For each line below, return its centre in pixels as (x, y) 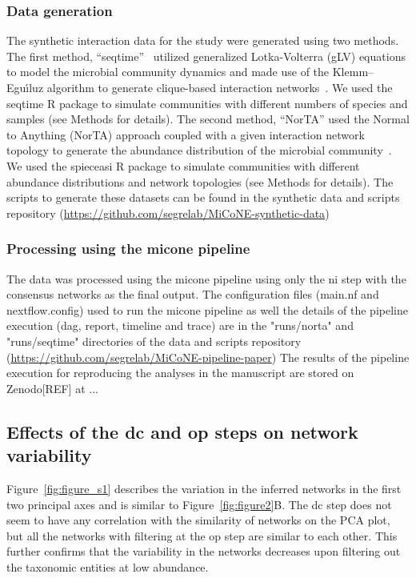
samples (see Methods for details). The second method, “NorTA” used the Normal (208, 119)
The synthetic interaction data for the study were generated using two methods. (203, 40)
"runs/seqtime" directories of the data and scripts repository (154, 341)
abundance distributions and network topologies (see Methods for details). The (200, 181)
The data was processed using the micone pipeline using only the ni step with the (206, 278)
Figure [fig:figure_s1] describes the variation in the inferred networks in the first (204, 488)
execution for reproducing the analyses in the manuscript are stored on (180, 373)
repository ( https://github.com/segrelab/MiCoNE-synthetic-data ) (168, 213)
